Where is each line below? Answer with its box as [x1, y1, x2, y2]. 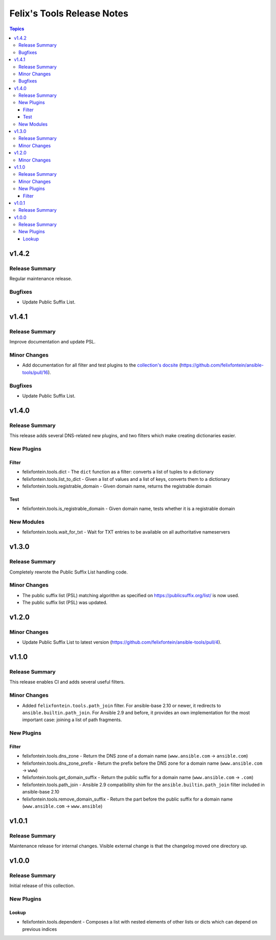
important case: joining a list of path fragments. [22, 717, 122, 723]
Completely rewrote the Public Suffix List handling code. [9, 569, 128, 575]
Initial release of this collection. [9, 883, 75, 889]
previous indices [22, 926, 57, 932]
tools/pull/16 [22, 369, 49, 375]
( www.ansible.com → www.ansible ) [22, 803, 103, 809]
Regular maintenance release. [9, 276, 73, 282]
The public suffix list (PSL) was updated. [22, 600, 107, 606]
